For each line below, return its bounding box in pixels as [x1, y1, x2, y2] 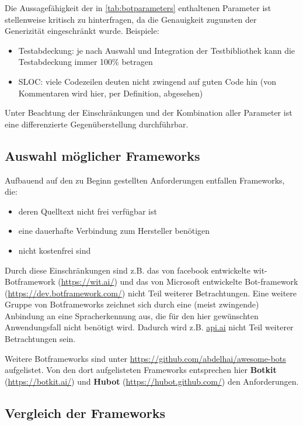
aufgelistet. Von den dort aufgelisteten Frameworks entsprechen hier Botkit [5, 364, 277, 376]
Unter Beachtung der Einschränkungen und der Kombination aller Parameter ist [5, 106, 292, 119]
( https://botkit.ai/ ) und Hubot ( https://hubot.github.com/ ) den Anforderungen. [5, 375, 299, 387]
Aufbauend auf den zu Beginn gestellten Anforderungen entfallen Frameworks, [5, 174, 285, 186]
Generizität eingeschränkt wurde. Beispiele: [5, 25, 159, 37]
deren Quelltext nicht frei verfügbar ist [18, 205, 157, 217]
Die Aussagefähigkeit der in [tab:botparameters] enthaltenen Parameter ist [5, 2, 271, 13]
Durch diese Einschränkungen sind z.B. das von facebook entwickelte [5, 264, 250, 276]
